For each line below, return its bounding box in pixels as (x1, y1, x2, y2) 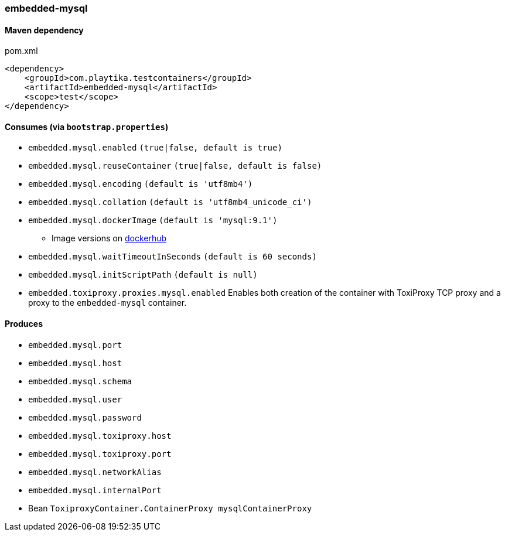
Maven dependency (5, 25, 84, 35)
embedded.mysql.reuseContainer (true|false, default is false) (28, 161, 322, 171)
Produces (5, 319, 43, 329)
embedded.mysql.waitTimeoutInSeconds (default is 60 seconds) (28, 252, 317, 262)
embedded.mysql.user (28, 394, 122, 404)
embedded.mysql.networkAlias (28, 467, 162, 477)
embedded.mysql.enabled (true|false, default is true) (28, 143, 282, 153)
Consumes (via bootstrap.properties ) (5, 121, 169, 132)
